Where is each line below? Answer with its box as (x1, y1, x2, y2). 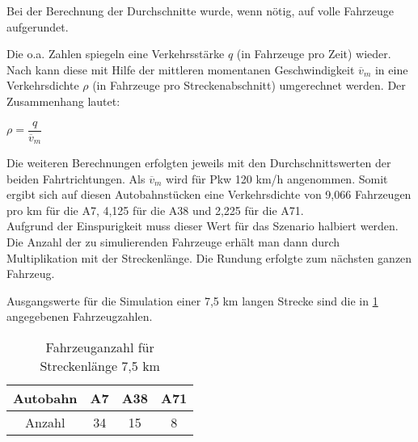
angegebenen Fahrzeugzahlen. (6, 308, 153, 325)
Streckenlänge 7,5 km (40, 356, 160, 376)
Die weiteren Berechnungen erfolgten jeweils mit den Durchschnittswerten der (6, 154, 391, 171)
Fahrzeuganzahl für (45, 338, 154, 357)
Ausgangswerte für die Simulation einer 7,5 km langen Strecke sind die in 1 (6, 292, 378, 309)
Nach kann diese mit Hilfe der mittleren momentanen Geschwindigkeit (6, 61, 355, 78)
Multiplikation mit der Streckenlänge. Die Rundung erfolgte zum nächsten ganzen (6, 249, 412, 266)
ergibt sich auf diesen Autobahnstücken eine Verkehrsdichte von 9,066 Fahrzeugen (6, 186, 412, 203)
